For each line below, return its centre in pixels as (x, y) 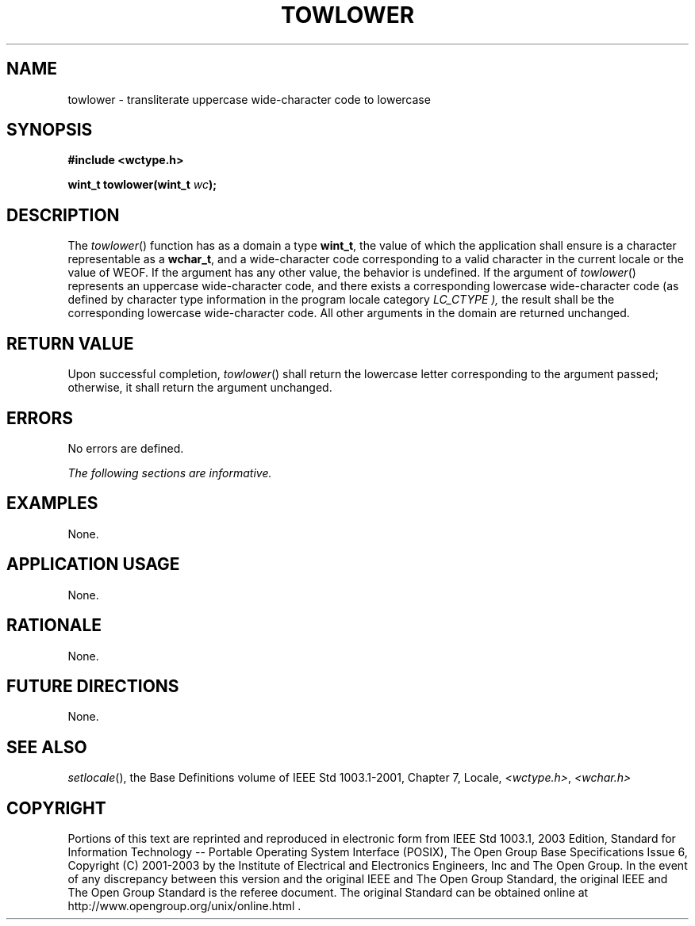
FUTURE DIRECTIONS (93, 686)
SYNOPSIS (50, 130)
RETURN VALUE (70, 343)
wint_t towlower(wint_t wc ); (142, 185)
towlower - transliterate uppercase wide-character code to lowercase (249, 99)
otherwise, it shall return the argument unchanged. (200, 388)
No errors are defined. (126, 448)
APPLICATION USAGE (93, 564)
